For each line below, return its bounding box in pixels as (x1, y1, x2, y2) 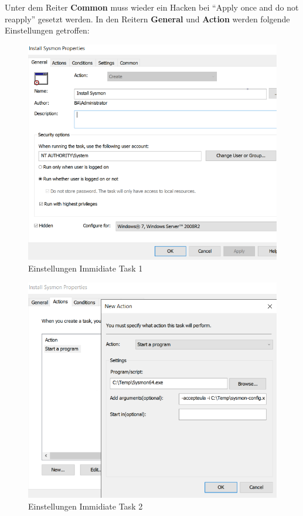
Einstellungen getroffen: (5, 24, 90, 36)
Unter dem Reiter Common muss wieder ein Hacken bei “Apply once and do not (5, 1, 299, 13)
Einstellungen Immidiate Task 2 (28, 500, 143, 512)
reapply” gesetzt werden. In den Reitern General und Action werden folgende (5, 12, 290, 25)
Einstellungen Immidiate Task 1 (28, 262, 143, 274)
